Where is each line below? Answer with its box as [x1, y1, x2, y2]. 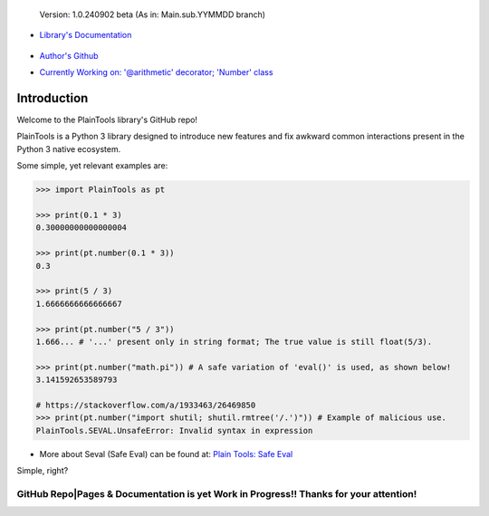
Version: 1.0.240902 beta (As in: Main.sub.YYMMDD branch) [39, 9, 266, 20]
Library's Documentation [39, 30, 132, 41]
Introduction [16, 91, 89, 106]
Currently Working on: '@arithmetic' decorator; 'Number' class [39, 67, 273, 78]
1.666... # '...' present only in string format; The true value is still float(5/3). [35, 336, 433, 347]
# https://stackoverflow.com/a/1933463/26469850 [35, 399, 256, 410]
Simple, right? [16, 465, 69, 476]
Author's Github [39, 50, 99, 61]
